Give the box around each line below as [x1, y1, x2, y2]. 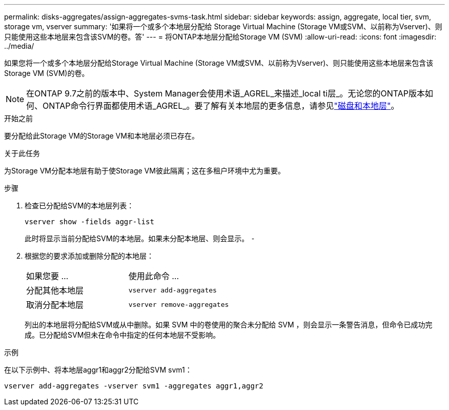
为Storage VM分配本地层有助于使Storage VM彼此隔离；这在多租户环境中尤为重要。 [4, 166, 285, 175]
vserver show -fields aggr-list [25, 218, 154, 226]
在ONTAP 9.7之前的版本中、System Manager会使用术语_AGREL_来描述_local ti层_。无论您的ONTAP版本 [26, 88, 425, 99]
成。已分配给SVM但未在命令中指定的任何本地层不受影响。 [25, 330, 220, 339]
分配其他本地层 [26, 285, 84, 296]
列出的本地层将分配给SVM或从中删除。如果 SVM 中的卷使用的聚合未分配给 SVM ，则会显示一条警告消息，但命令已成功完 [25, 320, 433, 329]
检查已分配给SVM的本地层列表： [25, 201, 134, 210]
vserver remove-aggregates [128, 300, 229, 308]
